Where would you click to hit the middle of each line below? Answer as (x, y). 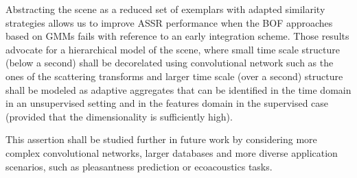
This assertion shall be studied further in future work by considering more (161, 139)
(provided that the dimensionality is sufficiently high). (119, 116)
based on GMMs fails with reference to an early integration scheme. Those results (177, 36)
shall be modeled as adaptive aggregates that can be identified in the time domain (178, 89)
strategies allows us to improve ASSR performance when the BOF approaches (169, 22)
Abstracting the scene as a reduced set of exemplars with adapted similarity (165, 9)
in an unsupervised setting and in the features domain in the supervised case (167, 103)
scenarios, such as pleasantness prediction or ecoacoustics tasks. (139, 166)
